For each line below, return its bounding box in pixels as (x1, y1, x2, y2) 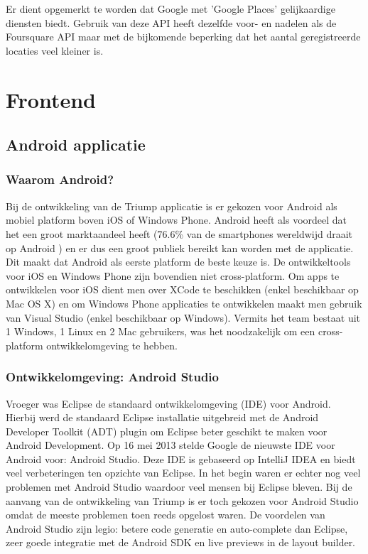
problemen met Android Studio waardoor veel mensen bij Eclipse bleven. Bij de (6, 479, 352, 494)
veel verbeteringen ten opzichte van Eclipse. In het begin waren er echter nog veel (6, 465, 361, 480)
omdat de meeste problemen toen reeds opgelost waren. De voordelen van (6, 507, 325, 522)
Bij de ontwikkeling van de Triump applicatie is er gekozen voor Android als (6, 198, 337, 213)
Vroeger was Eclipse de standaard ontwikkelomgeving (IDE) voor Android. (6, 396, 331, 411)
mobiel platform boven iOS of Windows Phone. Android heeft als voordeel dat (6, 212, 347, 227)
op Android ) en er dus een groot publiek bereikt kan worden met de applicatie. (6, 240, 354, 255)
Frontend (6, 85, 97, 114)
